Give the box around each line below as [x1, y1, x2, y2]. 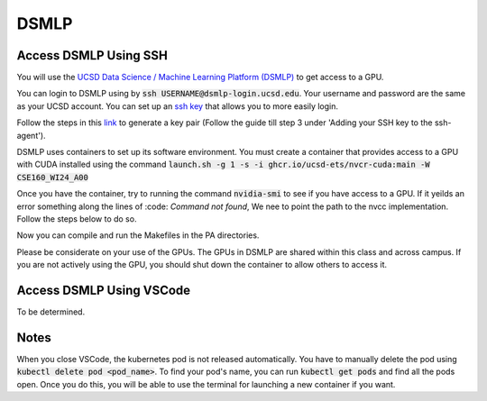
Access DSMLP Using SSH [16, 48, 169, 63]
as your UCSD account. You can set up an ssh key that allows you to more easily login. [16, 100, 338, 112]
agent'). [16, 130, 46, 141]
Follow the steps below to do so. [16, 213, 137, 224]
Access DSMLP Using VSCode [16, 282, 191, 297]
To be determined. [16, 306, 86, 317]
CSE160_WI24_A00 [16, 172, 89, 182]
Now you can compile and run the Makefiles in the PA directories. [16, 230, 260, 241]
